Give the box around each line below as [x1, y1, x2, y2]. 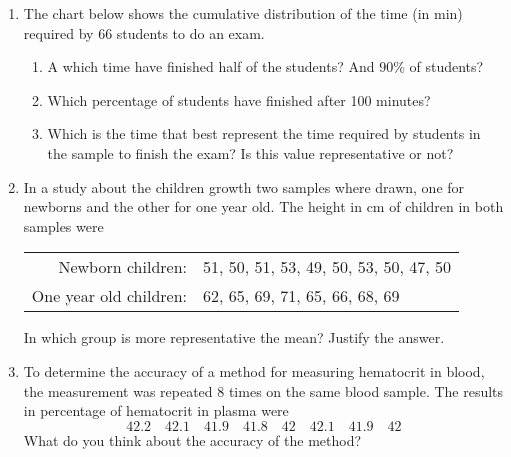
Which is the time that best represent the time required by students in [47, 123, 481, 144]
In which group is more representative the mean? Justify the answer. [23, 327, 445, 348]
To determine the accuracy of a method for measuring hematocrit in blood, [23, 360, 485, 381]
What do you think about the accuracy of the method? [23, 429, 362, 450]
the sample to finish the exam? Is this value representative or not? [47, 142, 454, 163]
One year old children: [31, 284, 188, 308]
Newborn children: [58, 255, 188, 279]
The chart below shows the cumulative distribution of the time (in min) [23, 3, 463, 23]
